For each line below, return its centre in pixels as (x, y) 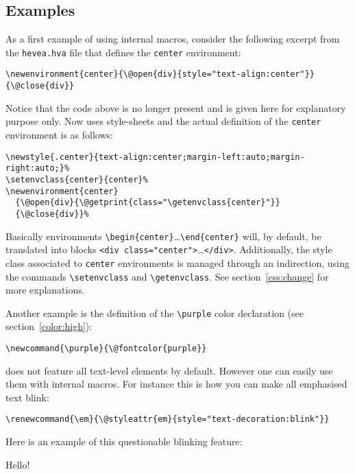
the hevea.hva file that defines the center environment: (123, 52)
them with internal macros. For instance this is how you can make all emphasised (176, 384)
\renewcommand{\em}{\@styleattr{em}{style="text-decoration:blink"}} (168, 419)
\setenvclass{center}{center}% (77, 179)
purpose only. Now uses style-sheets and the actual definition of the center (163, 121)
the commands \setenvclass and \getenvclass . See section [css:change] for (167, 276)
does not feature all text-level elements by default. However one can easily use (169, 370)
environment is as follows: (59, 135)
